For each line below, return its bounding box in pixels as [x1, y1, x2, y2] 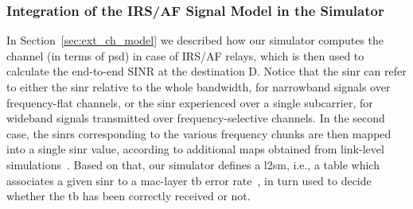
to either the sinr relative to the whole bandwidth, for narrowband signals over [6, 79, 391, 95]
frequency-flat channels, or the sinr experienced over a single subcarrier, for [6, 94, 373, 110]
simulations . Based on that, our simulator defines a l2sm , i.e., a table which [6, 156, 380, 172]
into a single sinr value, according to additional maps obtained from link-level [6, 141, 384, 157]
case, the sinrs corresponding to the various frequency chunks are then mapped [6, 125, 392, 141]
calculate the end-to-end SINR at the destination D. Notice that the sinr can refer [6, 63, 407, 79]
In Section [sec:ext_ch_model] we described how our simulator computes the [6, 32, 384, 48]
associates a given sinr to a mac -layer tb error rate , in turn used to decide [6, 172, 372, 188]
